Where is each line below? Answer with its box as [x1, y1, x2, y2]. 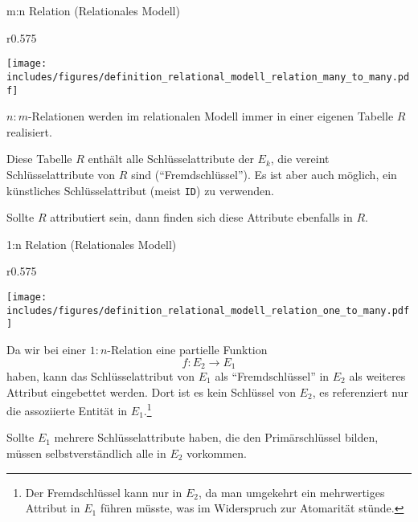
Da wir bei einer [6, 341, 87, 357]
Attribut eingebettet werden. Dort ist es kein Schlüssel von [6, 383, 296, 400]
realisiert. [6, 123, 52, 140]
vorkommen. [186, 445, 247, 462]
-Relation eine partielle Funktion [107, 341, 268, 357]
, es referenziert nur [312, 383, 408, 400]
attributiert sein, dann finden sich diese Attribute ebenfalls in [50, 209, 353, 226]
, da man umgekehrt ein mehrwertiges [198, 483, 385, 500]
